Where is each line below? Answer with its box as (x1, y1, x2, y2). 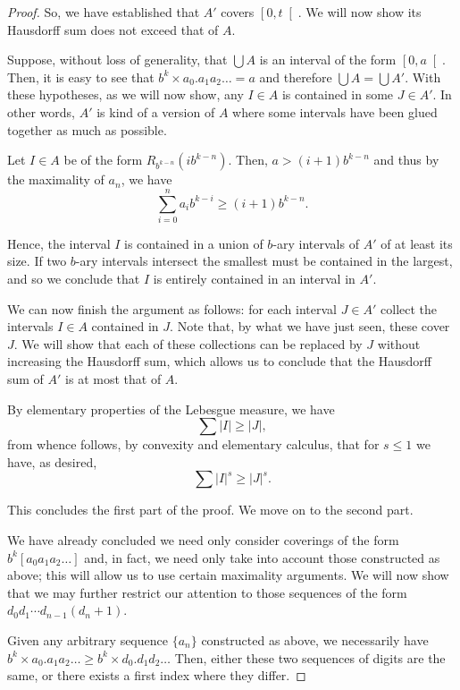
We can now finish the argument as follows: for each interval (7, 299, 337, 318)
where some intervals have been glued (232, 102, 438, 121)
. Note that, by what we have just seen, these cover (170, 317, 450, 336)
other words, (7, 102, 75, 121)
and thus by (373, 150, 439, 169)
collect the (381, 299, 438, 318)
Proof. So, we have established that (7, 3, 200, 21)
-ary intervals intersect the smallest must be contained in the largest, (75, 251, 453, 270)
